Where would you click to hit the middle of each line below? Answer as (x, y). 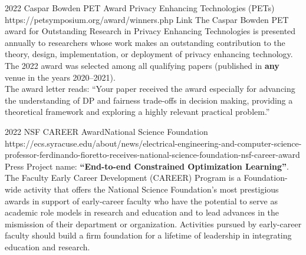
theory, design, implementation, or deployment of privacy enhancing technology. (149, 54)
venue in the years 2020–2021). (60, 77)
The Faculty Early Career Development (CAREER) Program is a (123, 178)
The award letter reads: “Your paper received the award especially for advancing (150, 89)
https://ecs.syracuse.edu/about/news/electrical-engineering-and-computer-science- (153, 143)
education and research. (47, 246)
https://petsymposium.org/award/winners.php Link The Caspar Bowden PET (147, 19)
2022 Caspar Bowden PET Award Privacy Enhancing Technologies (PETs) (140, 8)
